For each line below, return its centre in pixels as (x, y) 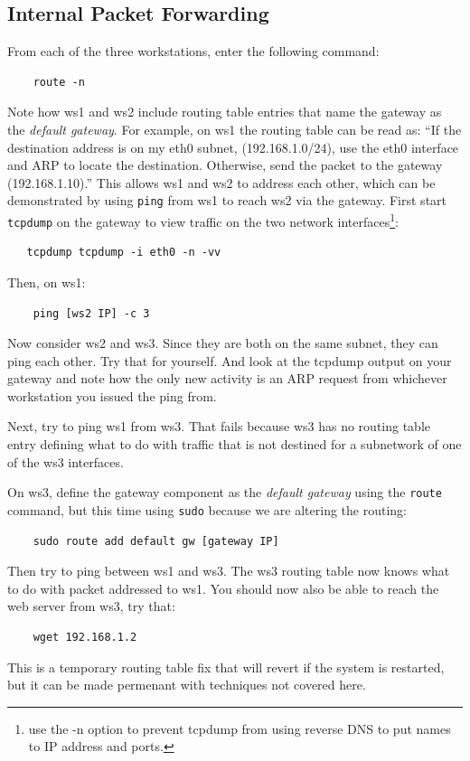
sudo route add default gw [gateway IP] (156, 541)
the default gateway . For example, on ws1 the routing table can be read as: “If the (235, 129)
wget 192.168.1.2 (85, 637)
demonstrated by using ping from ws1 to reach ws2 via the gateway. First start (227, 200)
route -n (59, 82)
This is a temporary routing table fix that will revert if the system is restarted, (226, 667)
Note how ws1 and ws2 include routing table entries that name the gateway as (225, 112)
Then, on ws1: (47, 282)
